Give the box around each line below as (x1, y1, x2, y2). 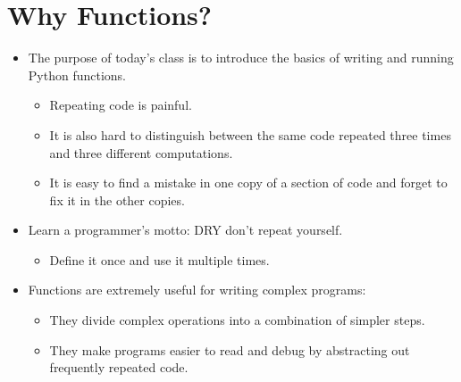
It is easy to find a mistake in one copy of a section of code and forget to (49, 173, 448, 192)
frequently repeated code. (49, 358, 189, 377)
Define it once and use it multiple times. (49, 250, 270, 269)
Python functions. (28, 65, 126, 84)
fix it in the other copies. (49, 190, 185, 209)
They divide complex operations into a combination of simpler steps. (49, 311, 425, 329)
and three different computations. (49, 143, 233, 162)
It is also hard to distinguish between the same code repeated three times (49, 125, 451, 144)
